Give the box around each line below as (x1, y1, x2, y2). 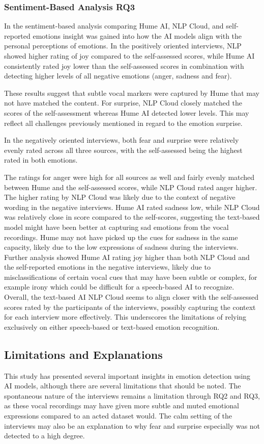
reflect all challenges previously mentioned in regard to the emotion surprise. (4, 117, 243, 128)
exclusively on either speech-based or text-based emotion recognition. (4, 321, 220, 332)
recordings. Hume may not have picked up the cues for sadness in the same (4, 231, 238, 242)
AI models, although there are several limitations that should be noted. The (4, 380, 241, 391)
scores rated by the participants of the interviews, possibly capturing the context (4, 301, 256, 312)
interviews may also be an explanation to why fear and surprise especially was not (4, 420, 260, 431)
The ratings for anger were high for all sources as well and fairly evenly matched (4, 171, 255, 182)
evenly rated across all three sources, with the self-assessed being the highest (4, 144, 243, 155)
